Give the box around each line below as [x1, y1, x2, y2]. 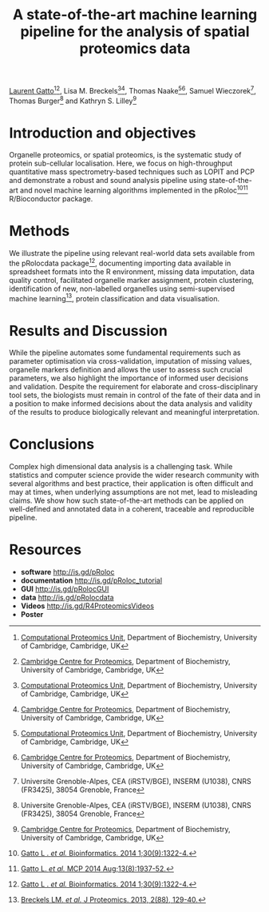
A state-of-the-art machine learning [12, 6, 258, 24]
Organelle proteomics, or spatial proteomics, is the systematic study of [9, 150, 242, 160]
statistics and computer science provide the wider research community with [9, 470, 259, 480]
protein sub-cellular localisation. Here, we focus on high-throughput [9, 158, 233, 169]
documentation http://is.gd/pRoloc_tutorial [20, 575, 163, 585]
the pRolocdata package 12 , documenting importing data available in [9, 257, 231, 268]
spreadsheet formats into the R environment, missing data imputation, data [9, 266, 255, 277]
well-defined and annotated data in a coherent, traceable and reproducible [9, 504, 255, 514]
